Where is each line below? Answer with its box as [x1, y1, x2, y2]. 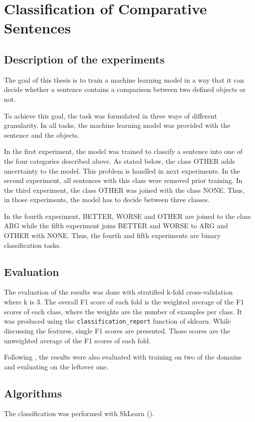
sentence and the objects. [4, 129, 79, 140]
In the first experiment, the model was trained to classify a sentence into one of [4, 146, 243, 156]
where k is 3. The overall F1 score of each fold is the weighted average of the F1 [4, 297, 244, 307]
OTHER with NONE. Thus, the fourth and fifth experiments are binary [4, 230, 221, 241]
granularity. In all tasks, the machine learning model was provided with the [4, 120, 230, 130]
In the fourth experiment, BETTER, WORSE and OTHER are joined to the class [4, 211, 251, 221]
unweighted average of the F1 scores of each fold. [4, 335, 151, 345]
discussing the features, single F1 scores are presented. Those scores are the [4, 325, 230, 335]
